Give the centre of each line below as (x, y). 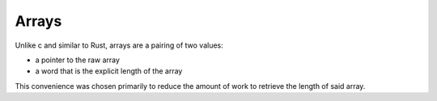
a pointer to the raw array (78, 60)
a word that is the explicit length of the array (109, 71)
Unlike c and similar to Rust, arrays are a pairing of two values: (119, 45)
